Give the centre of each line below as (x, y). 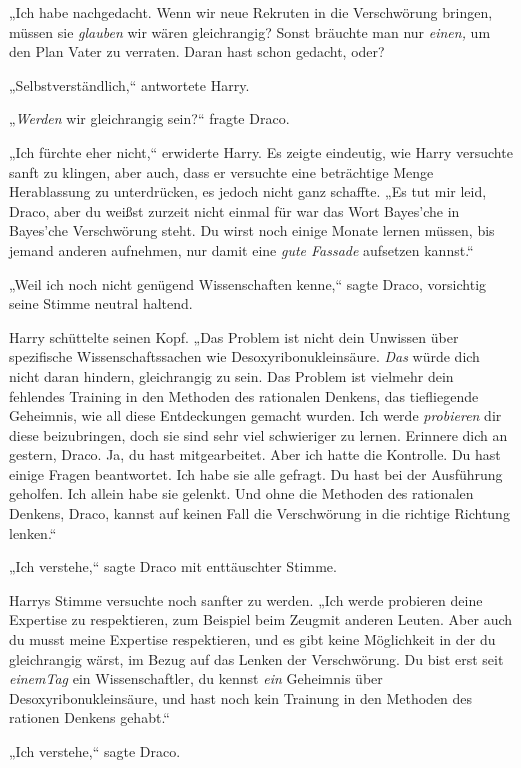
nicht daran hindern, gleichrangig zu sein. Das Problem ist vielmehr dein (231, 375)
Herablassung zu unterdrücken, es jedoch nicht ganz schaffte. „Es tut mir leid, (248, 191)
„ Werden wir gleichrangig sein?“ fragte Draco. (149, 118)
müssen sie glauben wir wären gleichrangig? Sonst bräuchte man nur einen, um (250, 31)
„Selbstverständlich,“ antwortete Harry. (129, 84)
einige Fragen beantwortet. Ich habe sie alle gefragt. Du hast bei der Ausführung (256, 473)
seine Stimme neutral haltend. (101, 303)
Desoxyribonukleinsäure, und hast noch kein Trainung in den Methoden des (241, 697)
